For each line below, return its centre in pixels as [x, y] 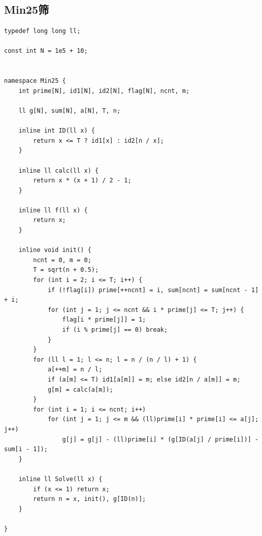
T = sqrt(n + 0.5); [66, 270]
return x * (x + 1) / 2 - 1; [82, 181]
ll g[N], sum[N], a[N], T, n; [70, 111]
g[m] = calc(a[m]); [80, 389]
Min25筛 [27, 9]
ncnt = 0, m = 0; [62, 260]
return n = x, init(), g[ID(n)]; [90, 499]
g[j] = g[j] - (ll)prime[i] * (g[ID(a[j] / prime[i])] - [160, 439]
